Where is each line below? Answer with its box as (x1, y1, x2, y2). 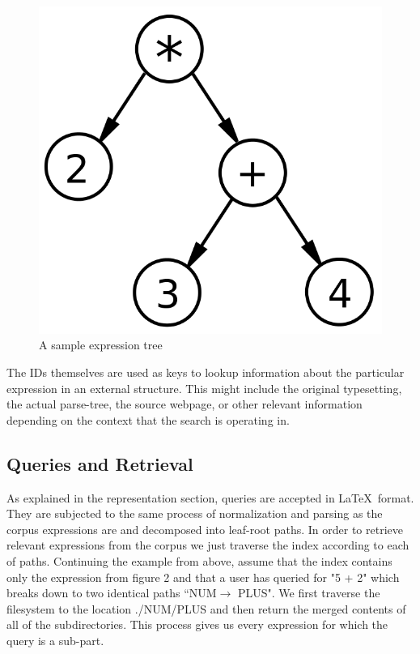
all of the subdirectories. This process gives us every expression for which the (6, 616, 388, 633)
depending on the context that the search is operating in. (6, 411, 290, 428)
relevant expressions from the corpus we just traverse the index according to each (6, 536, 409, 554)
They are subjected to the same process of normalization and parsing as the (6, 505, 383, 522)
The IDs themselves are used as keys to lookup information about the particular (6, 363, 405, 380)
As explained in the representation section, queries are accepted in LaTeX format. (6, 489, 414, 506)
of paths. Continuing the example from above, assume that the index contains (6, 552, 392, 569)
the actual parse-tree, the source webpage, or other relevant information (6, 395, 363, 412)
